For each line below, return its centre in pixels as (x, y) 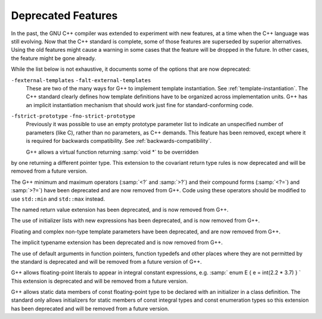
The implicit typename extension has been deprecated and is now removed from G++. (117, 243)
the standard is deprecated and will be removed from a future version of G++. (106, 261)
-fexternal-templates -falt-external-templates (81, 80)
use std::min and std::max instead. (58, 199)
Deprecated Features (64, 15)
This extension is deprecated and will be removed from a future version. (99, 281)
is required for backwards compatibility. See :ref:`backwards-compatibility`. (119, 141)
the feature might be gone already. (54, 58)
